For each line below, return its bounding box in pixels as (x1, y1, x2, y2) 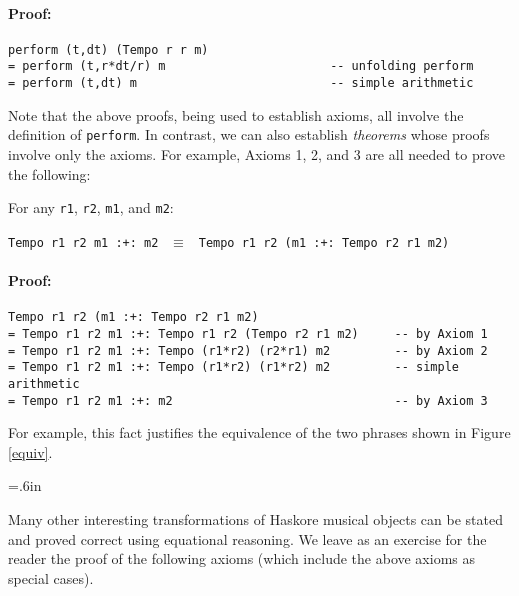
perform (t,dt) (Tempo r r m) (8, 42, 209, 57)
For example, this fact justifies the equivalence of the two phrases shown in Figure (8, 422, 511, 443)
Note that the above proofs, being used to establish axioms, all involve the (8, 104, 464, 125)
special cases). (8, 567, 94, 588)
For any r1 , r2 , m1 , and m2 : (8, 197, 174, 218)
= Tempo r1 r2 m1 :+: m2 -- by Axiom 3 (8, 393, 488, 408)
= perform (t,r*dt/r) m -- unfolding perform (8, 59, 474, 74)
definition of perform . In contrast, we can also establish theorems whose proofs (8, 124, 490, 145)
